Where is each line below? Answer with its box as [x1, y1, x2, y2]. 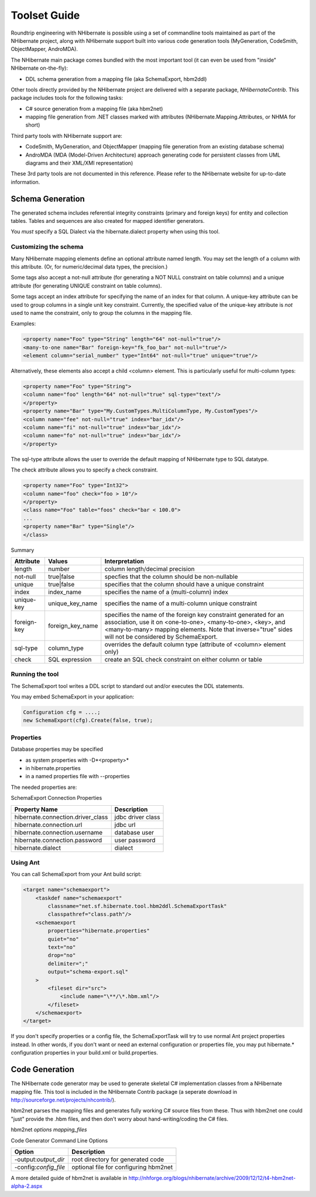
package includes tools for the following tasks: [11, 94, 123, 101]
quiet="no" [47, 935, 79, 942]
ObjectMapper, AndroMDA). [11, 46, 78, 53]
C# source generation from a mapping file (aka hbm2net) [25, 105, 163, 112]
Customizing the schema [11, 243, 84, 251]
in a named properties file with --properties [25, 773, 130, 780]
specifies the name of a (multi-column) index [104, 588, 228, 596]
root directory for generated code [71, 1155, 164, 1164]
